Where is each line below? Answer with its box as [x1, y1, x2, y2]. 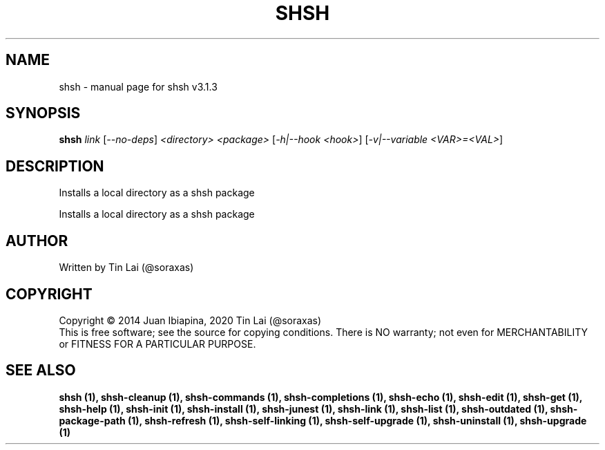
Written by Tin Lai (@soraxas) [59, 261, 194, 274]
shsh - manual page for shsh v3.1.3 [59, 80, 218, 93]
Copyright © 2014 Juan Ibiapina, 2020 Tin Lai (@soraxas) [59, 314, 322, 326]
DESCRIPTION [6, 157, 104, 175]
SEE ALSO [6, 362, 76, 379]
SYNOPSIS [6, 104, 81, 122]
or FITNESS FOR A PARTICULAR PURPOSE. [59, 337, 256, 350]
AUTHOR [6, 232, 68, 250]
